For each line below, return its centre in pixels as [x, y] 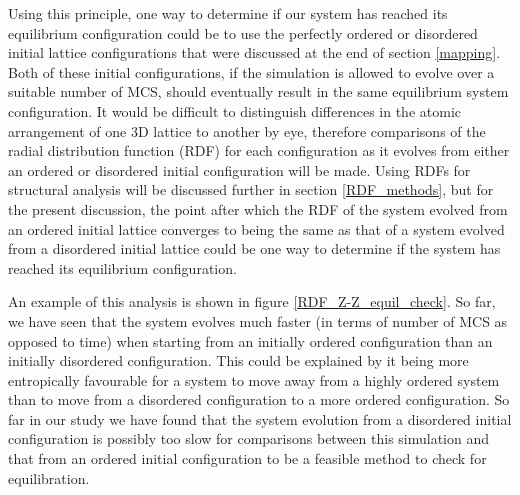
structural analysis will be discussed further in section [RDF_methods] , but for [251, 189]
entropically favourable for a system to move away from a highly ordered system [254, 379]
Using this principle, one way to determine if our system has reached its [228, 13]
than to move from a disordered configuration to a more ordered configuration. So [259, 399]
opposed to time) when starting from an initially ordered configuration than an [250, 340]
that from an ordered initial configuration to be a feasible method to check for [247, 458]
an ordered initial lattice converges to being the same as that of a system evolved [256, 228]
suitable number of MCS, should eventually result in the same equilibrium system [258, 91]
